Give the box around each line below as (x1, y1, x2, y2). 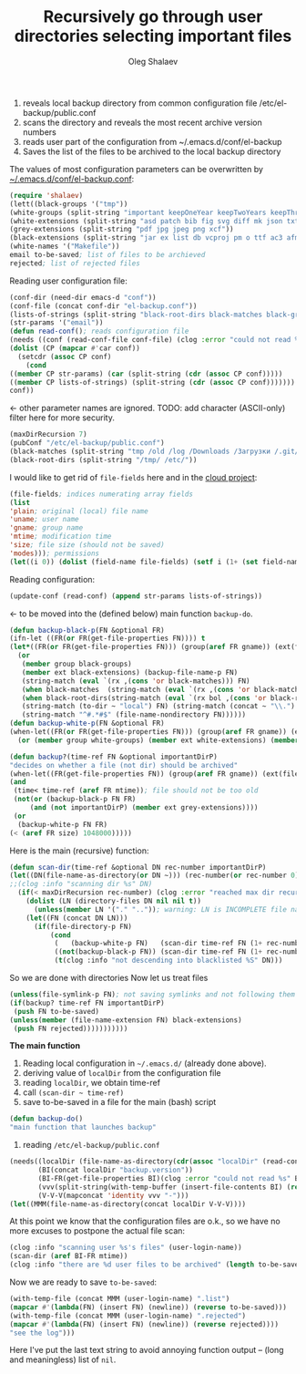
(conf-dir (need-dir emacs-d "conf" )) (9, 293, 157, 302)
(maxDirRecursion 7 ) (9, 430, 88, 439)
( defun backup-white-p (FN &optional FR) (9, 718, 166, 728)
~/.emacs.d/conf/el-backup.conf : (9, 173, 135, 184)
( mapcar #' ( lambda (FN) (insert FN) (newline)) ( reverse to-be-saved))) (9, 1302, 287, 1312)
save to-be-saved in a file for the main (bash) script (22, 1097, 217, 1108)
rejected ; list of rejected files (9, 258, 141, 268)
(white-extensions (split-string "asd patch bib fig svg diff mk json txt (9, 216, 300, 225)
